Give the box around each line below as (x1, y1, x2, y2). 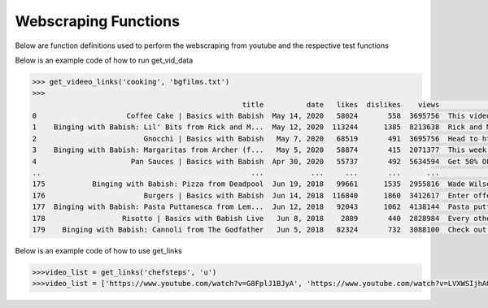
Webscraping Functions (15, 12, 181, 30)
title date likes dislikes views (242, 100, 440, 109)
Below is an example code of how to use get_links (15, 245, 182, 255)
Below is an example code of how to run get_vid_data (15, 55, 194, 65)
